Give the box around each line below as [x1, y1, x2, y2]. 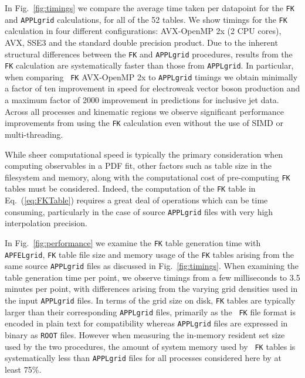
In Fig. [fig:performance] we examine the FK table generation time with [5, 236, 261, 248]
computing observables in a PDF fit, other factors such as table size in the [5, 159, 272, 172]
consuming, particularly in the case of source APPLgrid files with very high [5, 205, 273, 217]
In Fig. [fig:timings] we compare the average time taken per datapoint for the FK [5, 2, 294, 13]
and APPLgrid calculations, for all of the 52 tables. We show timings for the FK [5, 13, 287, 25]
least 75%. [5, 363, 42, 375]
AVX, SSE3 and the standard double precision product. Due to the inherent [5, 36, 278, 48]
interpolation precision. [5, 217, 87, 229]
